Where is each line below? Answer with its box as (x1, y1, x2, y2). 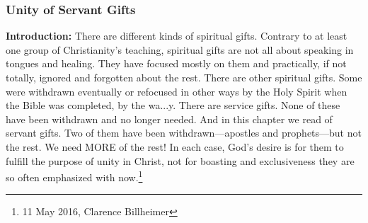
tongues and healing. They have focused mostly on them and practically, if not (6, 56, 347, 71)
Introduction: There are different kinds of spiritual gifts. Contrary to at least (6, 28, 347, 43)
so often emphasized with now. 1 (6, 168, 143, 184)
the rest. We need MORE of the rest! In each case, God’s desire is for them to (6, 139, 344, 154)
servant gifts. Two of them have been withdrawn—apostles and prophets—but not (6, 125, 362, 140)
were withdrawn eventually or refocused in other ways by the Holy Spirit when (6, 84, 347, 98)
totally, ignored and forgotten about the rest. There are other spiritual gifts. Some (6, 70, 362, 84)
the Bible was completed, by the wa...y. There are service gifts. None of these (6, 98, 340, 113)
